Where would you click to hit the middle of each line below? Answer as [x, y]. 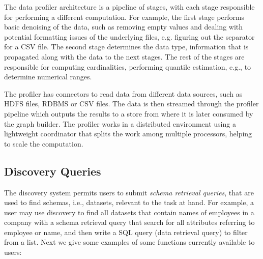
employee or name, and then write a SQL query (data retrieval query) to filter [126, 232]
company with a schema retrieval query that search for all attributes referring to [129, 222]
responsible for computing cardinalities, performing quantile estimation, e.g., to [128, 66]
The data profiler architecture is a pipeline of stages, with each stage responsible [129, 7]
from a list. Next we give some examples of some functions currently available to [129, 242]
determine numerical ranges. [48, 77]
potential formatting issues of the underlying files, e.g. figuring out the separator [129, 36]
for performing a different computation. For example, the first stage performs [124, 17]
